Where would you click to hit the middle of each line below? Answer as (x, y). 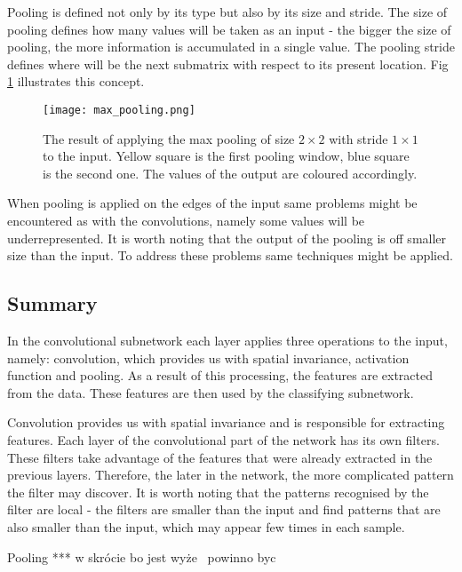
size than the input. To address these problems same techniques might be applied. (230, 255)
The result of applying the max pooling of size (169, 138)
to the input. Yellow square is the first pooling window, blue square (226, 156)
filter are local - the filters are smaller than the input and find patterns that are (224, 509)
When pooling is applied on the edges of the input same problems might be (212, 203)
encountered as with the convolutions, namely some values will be (186, 220)
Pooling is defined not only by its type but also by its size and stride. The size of (227, 12)
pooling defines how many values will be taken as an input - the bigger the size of (229, 29)
